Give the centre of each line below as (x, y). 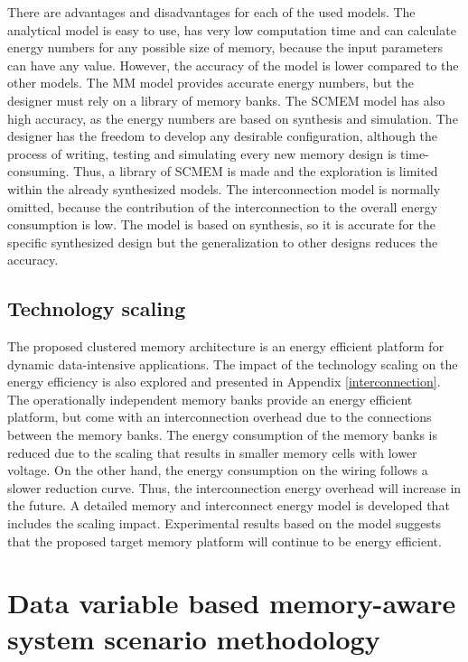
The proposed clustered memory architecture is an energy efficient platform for (226, 346)
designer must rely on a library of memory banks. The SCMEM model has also (226, 100)
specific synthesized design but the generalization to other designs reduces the (223, 242)
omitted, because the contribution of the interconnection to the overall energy (223, 206)
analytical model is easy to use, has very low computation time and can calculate (232, 29)
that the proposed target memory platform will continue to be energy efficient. (225, 541)
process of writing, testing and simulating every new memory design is (202, 153)
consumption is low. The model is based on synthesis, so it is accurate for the (221, 224)
